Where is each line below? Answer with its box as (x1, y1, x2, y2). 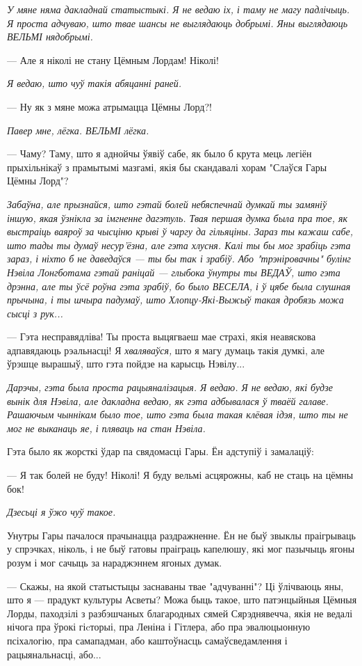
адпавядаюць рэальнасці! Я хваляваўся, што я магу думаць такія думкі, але (7, 342, 325, 357)
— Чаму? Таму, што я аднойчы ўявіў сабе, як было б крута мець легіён (7, 146, 312, 161)
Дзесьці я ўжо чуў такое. (7, 505, 116, 519)
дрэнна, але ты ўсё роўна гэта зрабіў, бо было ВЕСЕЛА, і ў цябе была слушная (7, 278, 351, 293)
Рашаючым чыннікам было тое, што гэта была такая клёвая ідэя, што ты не (7, 407, 348, 422)
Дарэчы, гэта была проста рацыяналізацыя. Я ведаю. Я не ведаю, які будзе (7, 380, 333, 395)
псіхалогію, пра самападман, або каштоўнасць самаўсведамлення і (7, 633, 288, 647)
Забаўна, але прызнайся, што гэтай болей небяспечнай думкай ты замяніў (7, 196, 327, 211)
